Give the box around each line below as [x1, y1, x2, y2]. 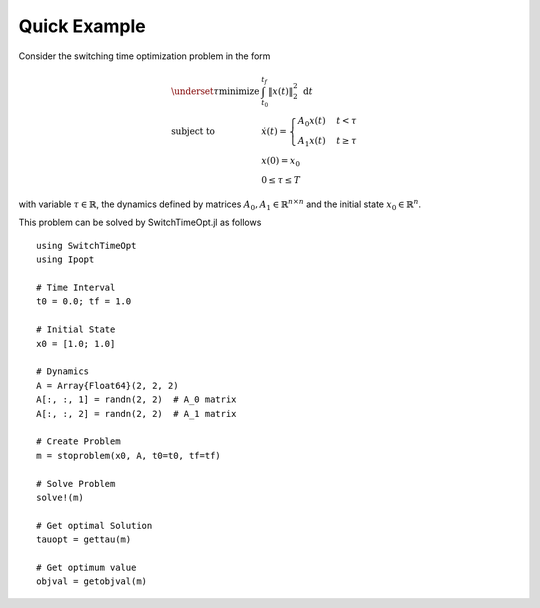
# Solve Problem [36, 478, 116, 489]
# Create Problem [36, 436, 121, 447]
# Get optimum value [36, 561, 137, 573]
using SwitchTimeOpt [36, 240, 137, 251]
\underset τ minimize [170, 85, 260, 97]
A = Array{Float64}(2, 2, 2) [36, 380, 179, 391]
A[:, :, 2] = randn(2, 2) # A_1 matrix [36, 408, 237, 419]
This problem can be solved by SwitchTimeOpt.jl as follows [18, 216, 262, 229]
